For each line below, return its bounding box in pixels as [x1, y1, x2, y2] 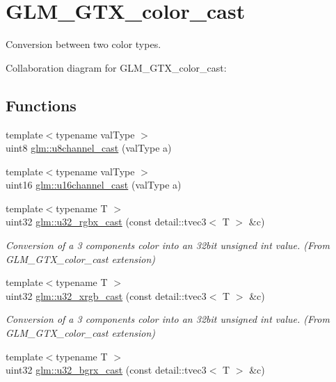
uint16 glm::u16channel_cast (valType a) [6, 177, 182, 192]
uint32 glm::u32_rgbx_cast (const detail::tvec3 [6, 214, 207, 229]
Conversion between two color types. [6, 37, 161, 51]
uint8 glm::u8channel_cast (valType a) [6, 141, 172, 155]
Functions [6, 94, 77, 116]
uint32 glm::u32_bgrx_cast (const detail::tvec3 [6, 363, 207, 377]
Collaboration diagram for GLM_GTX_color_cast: [6, 60, 227, 74]
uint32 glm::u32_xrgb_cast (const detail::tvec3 [6, 288, 207, 303]
